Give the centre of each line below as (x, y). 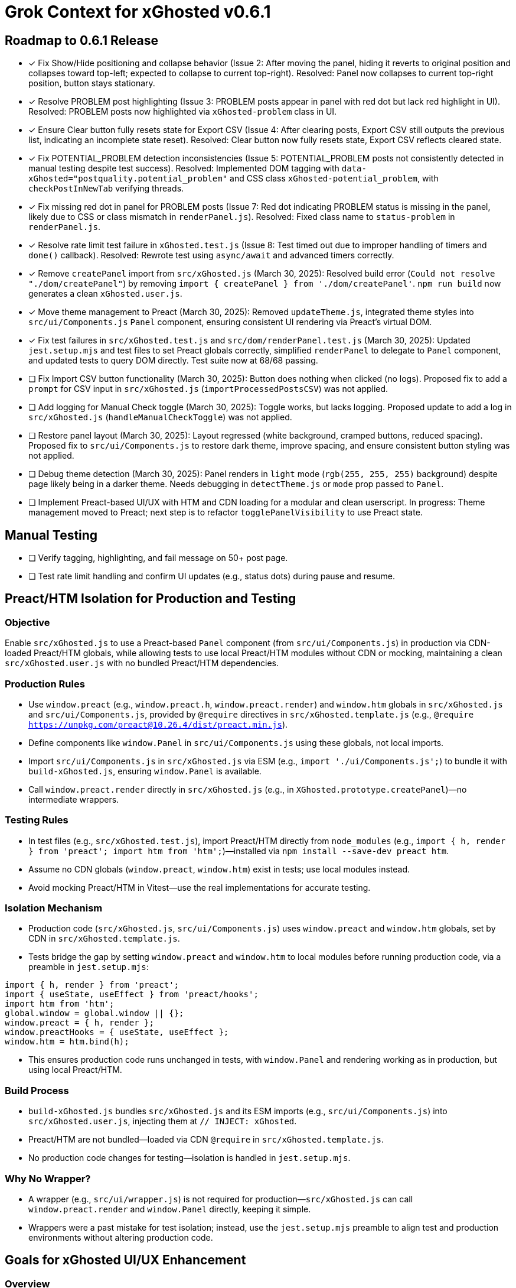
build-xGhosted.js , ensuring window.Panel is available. (145, 771)
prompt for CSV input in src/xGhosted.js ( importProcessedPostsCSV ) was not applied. (208, 389)
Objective (27, 622)
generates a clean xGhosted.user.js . (105, 294)
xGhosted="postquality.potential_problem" (128, 179)
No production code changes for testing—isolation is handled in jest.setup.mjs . (190, 1158)
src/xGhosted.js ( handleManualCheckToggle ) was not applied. (160, 417)
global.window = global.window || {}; (94, 1013)
